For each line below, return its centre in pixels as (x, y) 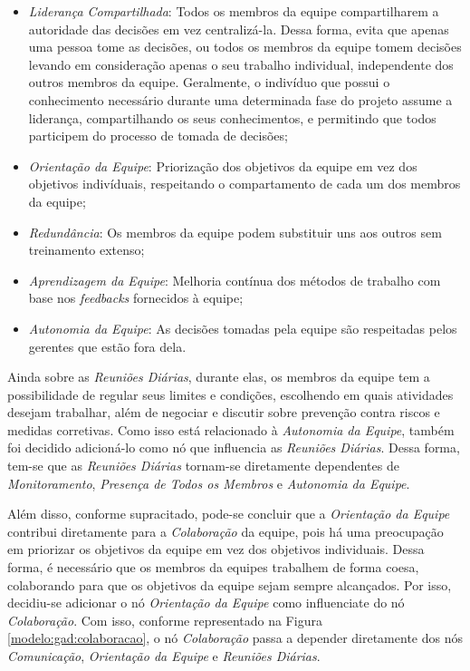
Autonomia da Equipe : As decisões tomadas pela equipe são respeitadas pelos (243, 328)
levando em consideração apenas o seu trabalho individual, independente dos (241, 64)
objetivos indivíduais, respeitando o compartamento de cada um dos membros (245, 184)
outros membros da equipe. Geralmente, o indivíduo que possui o (209, 82)
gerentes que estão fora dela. (107, 346)
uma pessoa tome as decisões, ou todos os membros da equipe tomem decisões (245, 47)
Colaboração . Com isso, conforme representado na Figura (165, 620)
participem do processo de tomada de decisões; (158, 136)
